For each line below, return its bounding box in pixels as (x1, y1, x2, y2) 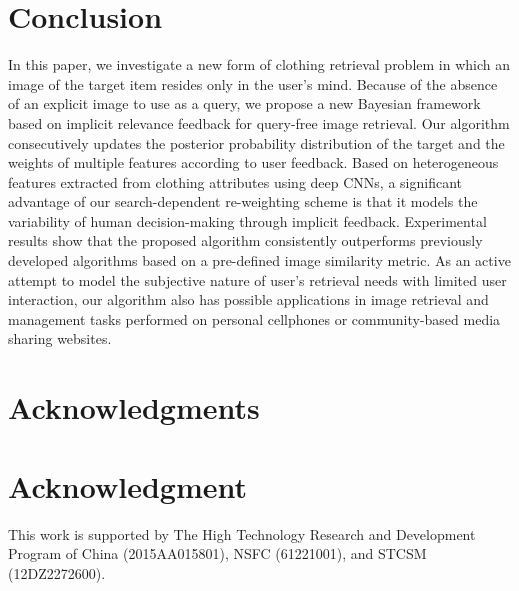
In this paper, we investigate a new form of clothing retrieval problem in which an (8, 54, 511, 75)
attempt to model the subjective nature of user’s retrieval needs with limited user (8, 269, 507, 290)
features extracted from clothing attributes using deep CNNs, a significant (8, 171, 462, 192)
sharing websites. (8, 328, 112, 349)
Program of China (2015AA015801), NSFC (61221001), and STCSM (8, 543, 427, 564)
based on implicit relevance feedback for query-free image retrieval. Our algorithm (8, 112, 510, 133)
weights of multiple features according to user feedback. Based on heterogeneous (8, 152, 499, 173)
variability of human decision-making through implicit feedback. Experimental (8, 210, 487, 231)
